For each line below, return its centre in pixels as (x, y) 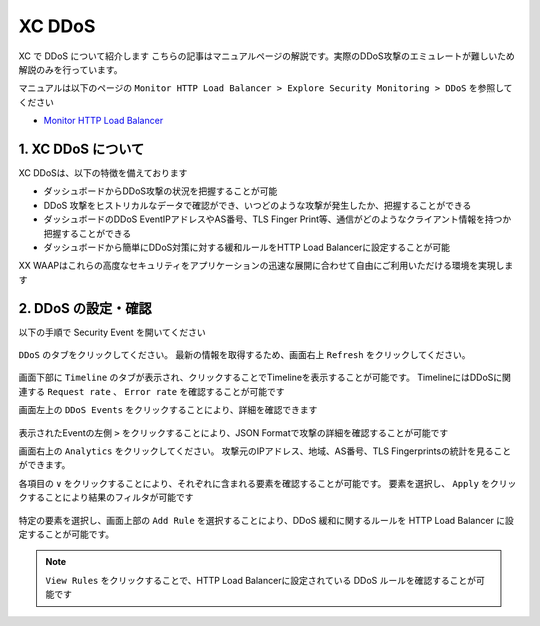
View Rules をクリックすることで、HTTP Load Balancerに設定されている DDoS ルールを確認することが (261, 580)
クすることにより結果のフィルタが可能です (106, 497)
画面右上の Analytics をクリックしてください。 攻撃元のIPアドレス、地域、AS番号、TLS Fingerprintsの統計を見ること (265, 451)
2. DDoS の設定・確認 (85, 308)
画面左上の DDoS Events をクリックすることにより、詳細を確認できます (168, 410)
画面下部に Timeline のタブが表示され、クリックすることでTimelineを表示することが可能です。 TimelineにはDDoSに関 (265, 377)
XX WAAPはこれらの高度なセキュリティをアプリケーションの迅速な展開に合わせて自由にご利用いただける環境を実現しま (266, 266)
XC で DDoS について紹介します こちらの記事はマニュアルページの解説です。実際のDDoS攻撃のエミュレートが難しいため (266, 56)
